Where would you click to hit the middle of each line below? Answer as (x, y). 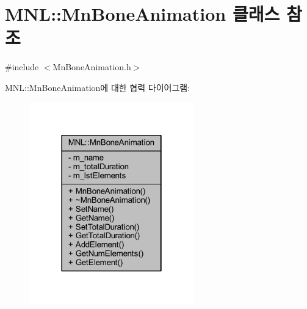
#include (22, 67)
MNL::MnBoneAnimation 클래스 (143, 14)
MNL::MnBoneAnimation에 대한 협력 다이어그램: (98, 87)
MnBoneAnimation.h (92, 67)
